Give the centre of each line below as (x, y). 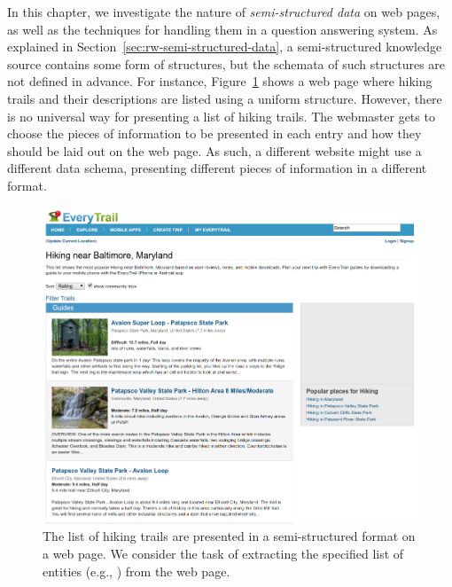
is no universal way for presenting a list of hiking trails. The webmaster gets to (221, 116)
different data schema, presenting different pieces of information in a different (217, 168)
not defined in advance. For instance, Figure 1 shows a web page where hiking (220, 81)
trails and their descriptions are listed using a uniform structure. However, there (225, 98)
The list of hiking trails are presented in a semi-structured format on (229, 536)
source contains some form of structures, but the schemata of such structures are (226, 63)
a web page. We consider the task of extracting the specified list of (223, 554)
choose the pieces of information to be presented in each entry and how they (214, 133)
